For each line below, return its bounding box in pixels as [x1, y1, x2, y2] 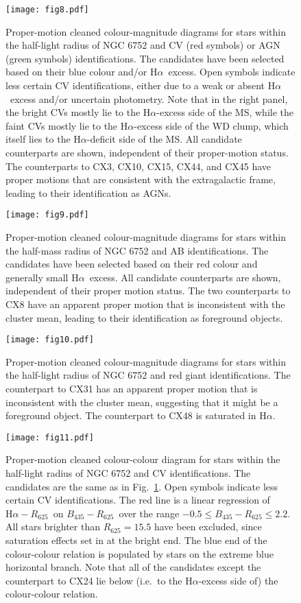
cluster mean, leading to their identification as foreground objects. [5, 310, 283, 324]
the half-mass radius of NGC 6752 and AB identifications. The [5, 243, 269, 257]
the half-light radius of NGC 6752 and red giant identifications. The [5, 368, 291, 382]
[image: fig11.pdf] [5, 432, 94, 442]
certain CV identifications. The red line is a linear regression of [5, 493, 270, 507]
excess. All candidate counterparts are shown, [89, 270, 281, 284]
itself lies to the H [5, 132, 81, 146]
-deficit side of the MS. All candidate [86, 132, 242, 146]
